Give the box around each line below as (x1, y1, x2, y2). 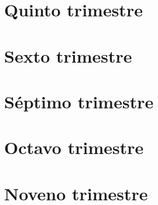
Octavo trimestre (4, 135, 144, 159)
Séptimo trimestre (4, 89, 154, 113)
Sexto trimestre (4, 43, 132, 67)
